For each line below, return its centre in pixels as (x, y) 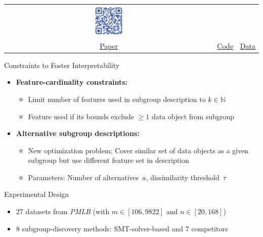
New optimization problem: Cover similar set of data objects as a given (138, 150)
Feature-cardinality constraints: (72, 82)
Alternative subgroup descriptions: (78, 133)
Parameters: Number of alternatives (83, 177)
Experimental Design (37, 194)
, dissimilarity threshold (183, 177)
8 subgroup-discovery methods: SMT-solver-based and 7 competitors (122, 228)
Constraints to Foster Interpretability (62, 65)
